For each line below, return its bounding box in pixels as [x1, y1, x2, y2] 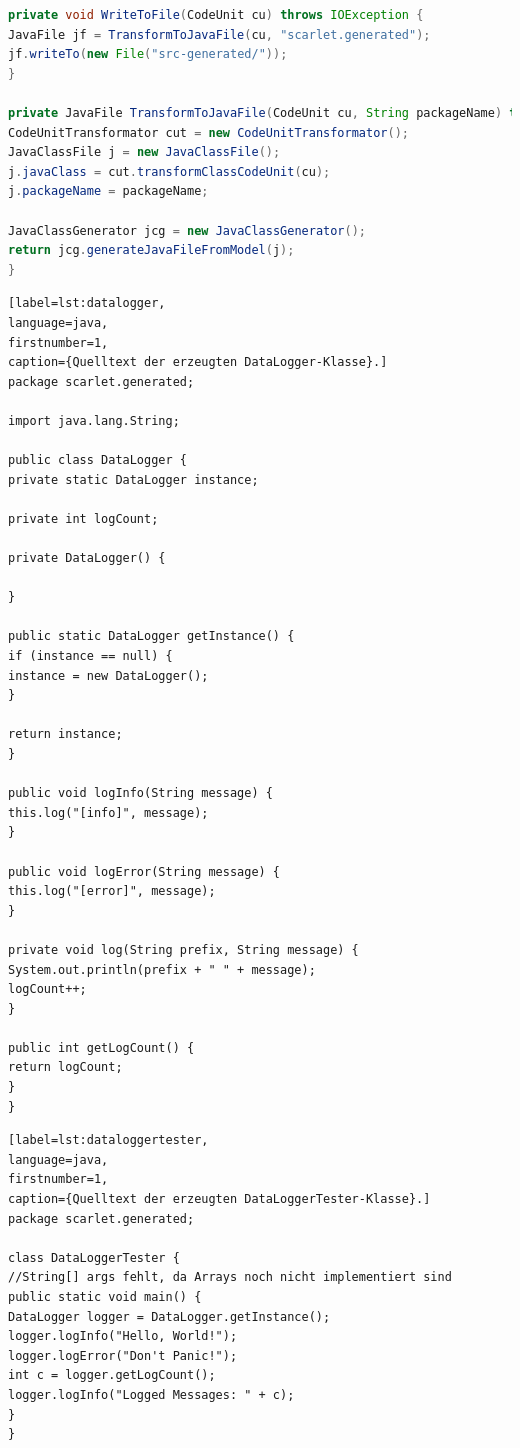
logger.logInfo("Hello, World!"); [8, 1329, 238, 1344]
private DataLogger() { [8, 551, 166, 566]
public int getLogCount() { [8, 1040, 195, 1055]
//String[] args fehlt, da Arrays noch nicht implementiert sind [8, 1270, 452, 1285]
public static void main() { [8, 1290, 202, 1304]
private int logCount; [8, 511, 159, 526]
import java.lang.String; [8, 413, 180, 428]
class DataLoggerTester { [8, 1250, 180, 1265]
